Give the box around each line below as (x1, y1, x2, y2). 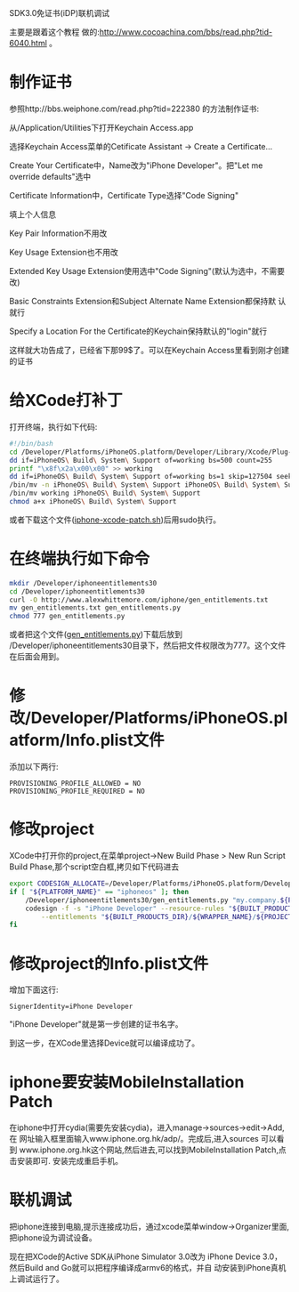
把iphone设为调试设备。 (9, 1232, 98, 1243)
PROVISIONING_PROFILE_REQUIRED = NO (9, 787, 145, 796)
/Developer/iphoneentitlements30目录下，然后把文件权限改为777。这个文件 (9, 640, 287, 651)
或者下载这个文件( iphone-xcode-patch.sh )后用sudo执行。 (9, 514, 221, 525)
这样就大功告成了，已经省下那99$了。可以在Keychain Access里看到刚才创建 (9, 344, 290, 355)
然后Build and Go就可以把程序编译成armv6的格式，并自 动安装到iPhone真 (9, 1263, 279, 1273)
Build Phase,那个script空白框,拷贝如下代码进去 (9, 861, 180, 872)
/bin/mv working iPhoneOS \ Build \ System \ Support (9, 489, 201, 498)
